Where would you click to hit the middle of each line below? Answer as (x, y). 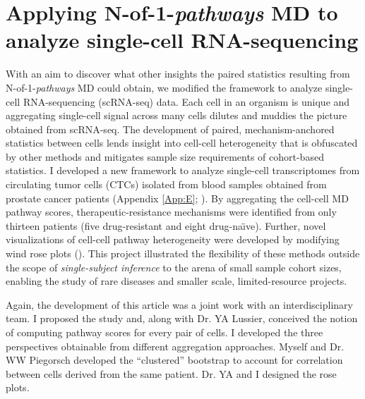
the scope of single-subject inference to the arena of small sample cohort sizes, (174, 267)
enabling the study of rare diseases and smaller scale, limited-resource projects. (176, 281)
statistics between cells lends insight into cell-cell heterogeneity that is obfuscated (182, 143)
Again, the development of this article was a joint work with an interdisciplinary (179, 304)
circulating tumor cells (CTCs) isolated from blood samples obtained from (166, 184)
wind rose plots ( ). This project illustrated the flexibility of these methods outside (183, 253)
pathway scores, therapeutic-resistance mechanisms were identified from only (171, 212)
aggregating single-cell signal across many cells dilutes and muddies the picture (176, 115)
